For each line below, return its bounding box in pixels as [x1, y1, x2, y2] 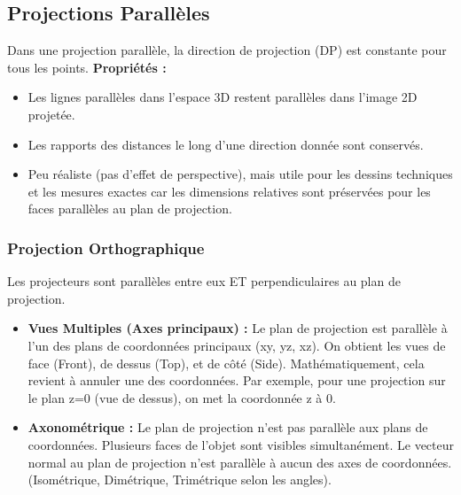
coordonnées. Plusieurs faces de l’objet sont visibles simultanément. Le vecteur [27, 435, 454, 453]
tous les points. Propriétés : [7, 58, 167, 76]
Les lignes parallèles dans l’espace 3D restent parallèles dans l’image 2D [27, 88, 418, 106]
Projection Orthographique [7, 236, 205, 259]
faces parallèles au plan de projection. [27, 199, 232, 218]
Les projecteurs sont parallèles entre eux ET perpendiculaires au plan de [7, 272, 401, 290]
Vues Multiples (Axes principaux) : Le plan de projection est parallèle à [27, 319, 448, 337]
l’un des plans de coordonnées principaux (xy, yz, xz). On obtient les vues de [27, 336, 446, 354]
